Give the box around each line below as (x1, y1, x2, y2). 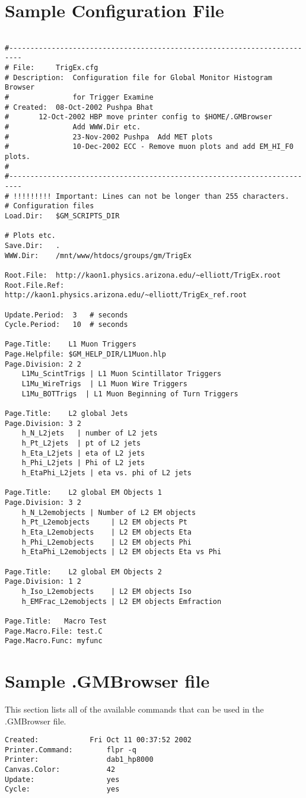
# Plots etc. (5, 231, 56, 240)
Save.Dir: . (5, 241, 60, 250)
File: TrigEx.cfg (13, 63, 98, 72)
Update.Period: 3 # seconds (5, 310, 128, 319)
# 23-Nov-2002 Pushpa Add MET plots (5, 132, 213, 141)
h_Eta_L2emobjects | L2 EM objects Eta (21, 527, 192, 536)
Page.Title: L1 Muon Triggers (5, 340, 136, 349)
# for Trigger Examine (5, 93, 154, 102)
